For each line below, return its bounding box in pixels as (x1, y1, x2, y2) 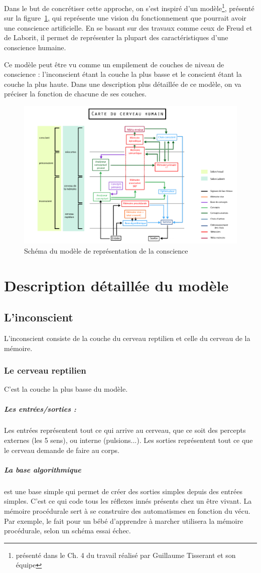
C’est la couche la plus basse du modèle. (4, 384, 128, 394)
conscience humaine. (4, 42, 66, 53)
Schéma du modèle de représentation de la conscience (24, 245, 188, 256)
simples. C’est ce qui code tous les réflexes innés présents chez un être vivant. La (4, 496, 252, 506)
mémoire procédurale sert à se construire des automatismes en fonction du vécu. (4, 506, 250, 516)
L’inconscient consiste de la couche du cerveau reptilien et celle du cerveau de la (4, 332, 250, 343)
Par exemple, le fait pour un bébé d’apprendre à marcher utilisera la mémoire (4, 515, 243, 526)
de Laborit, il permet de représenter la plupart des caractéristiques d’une (4, 32, 228, 43)
